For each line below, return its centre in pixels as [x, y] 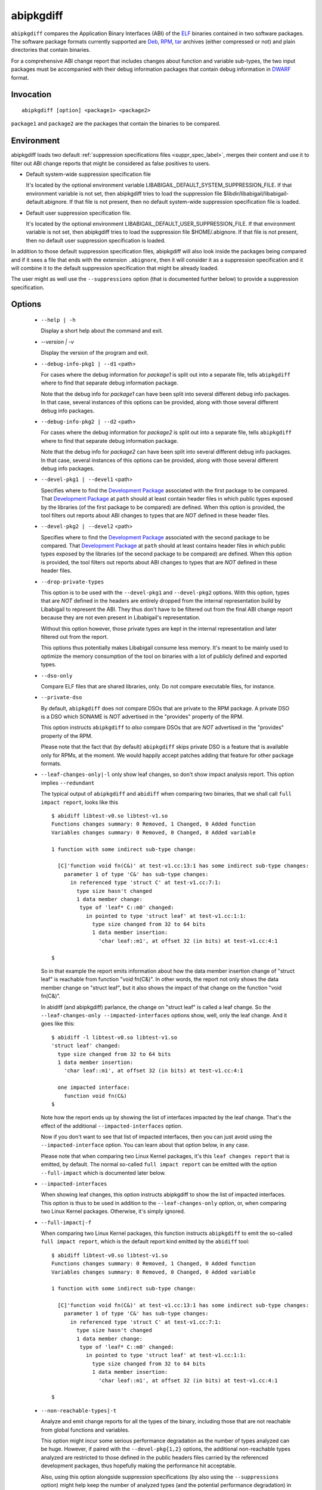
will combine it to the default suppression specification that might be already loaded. [115, 268]
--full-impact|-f [66, 1222]
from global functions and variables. [85, 1430]
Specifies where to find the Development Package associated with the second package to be [155, 537]
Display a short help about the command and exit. [102, 331]
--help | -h [58, 320]
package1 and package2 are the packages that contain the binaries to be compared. [116, 124]
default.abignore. [47, 202]
